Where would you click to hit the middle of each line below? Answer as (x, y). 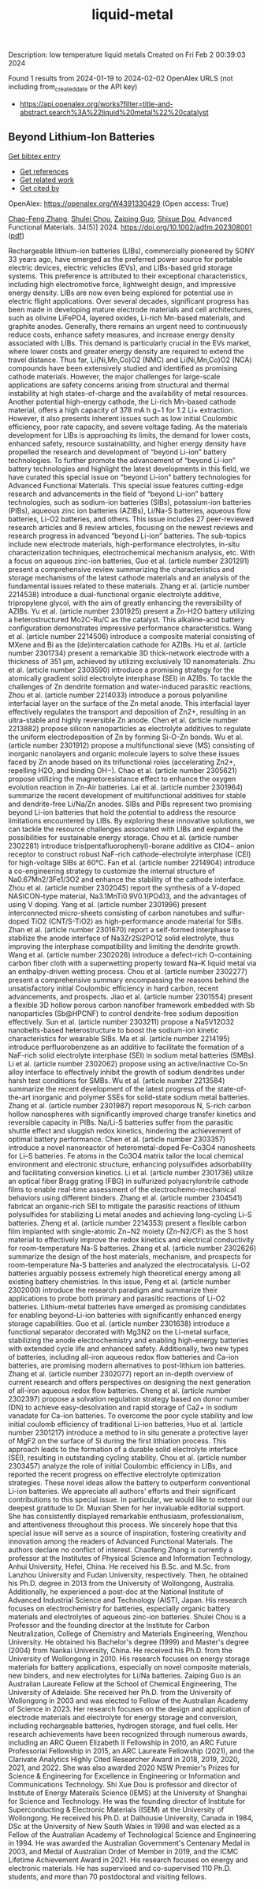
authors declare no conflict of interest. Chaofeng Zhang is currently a (121, 1549)
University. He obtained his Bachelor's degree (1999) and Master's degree (129, 1641)
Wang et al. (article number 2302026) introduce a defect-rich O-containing (130, 954)
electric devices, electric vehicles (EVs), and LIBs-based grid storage (120, 267)
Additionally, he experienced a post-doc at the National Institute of (116, 1592)
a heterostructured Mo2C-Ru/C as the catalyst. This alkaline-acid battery (126, 619)
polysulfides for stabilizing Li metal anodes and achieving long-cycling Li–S (130, 1214)
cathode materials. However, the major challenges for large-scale (114, 376)
